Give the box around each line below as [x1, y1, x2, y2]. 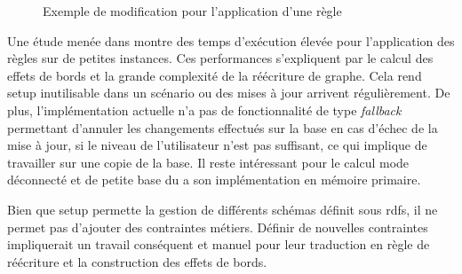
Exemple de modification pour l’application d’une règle [43, 2, 342, 20]
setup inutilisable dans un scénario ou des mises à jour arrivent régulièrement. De [7, 83, 450, 102]
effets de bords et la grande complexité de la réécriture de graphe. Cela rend [7, 66, 422, 84]
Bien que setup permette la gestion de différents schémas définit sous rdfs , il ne [7, 200, 438, 218]
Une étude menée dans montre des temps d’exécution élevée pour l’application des [7, 31, 455, 50]
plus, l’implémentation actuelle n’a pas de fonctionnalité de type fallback [7, 100, 402, 119]
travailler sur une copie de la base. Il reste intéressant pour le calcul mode [7, 153, 410, 171]
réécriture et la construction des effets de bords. [7, 252, 267, 270]
